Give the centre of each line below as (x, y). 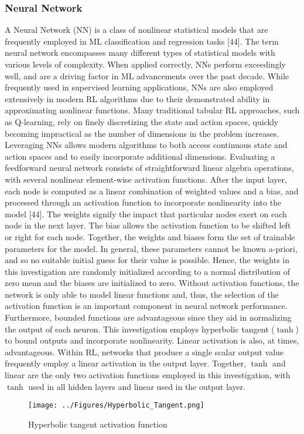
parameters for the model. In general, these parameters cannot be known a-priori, (151, 248)
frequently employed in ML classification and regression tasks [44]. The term (142, 41)
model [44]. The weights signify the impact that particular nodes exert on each (146, 213)
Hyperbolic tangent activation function (98, 424)
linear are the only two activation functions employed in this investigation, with (148, 375)
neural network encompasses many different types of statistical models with (140, 53)
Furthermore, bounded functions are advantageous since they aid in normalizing (148, 317)
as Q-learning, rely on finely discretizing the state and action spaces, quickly (142, 121)
